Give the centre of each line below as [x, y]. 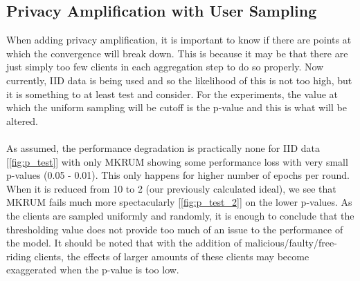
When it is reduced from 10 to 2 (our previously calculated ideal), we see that [171, 188]
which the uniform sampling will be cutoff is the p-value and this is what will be [177, 107]
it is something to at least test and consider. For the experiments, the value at [172, 94]
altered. [22, 120]
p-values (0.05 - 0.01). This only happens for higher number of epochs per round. [178, 175]
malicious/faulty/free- [291, 243]
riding [19, 256]
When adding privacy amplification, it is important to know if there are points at [179, 40]
